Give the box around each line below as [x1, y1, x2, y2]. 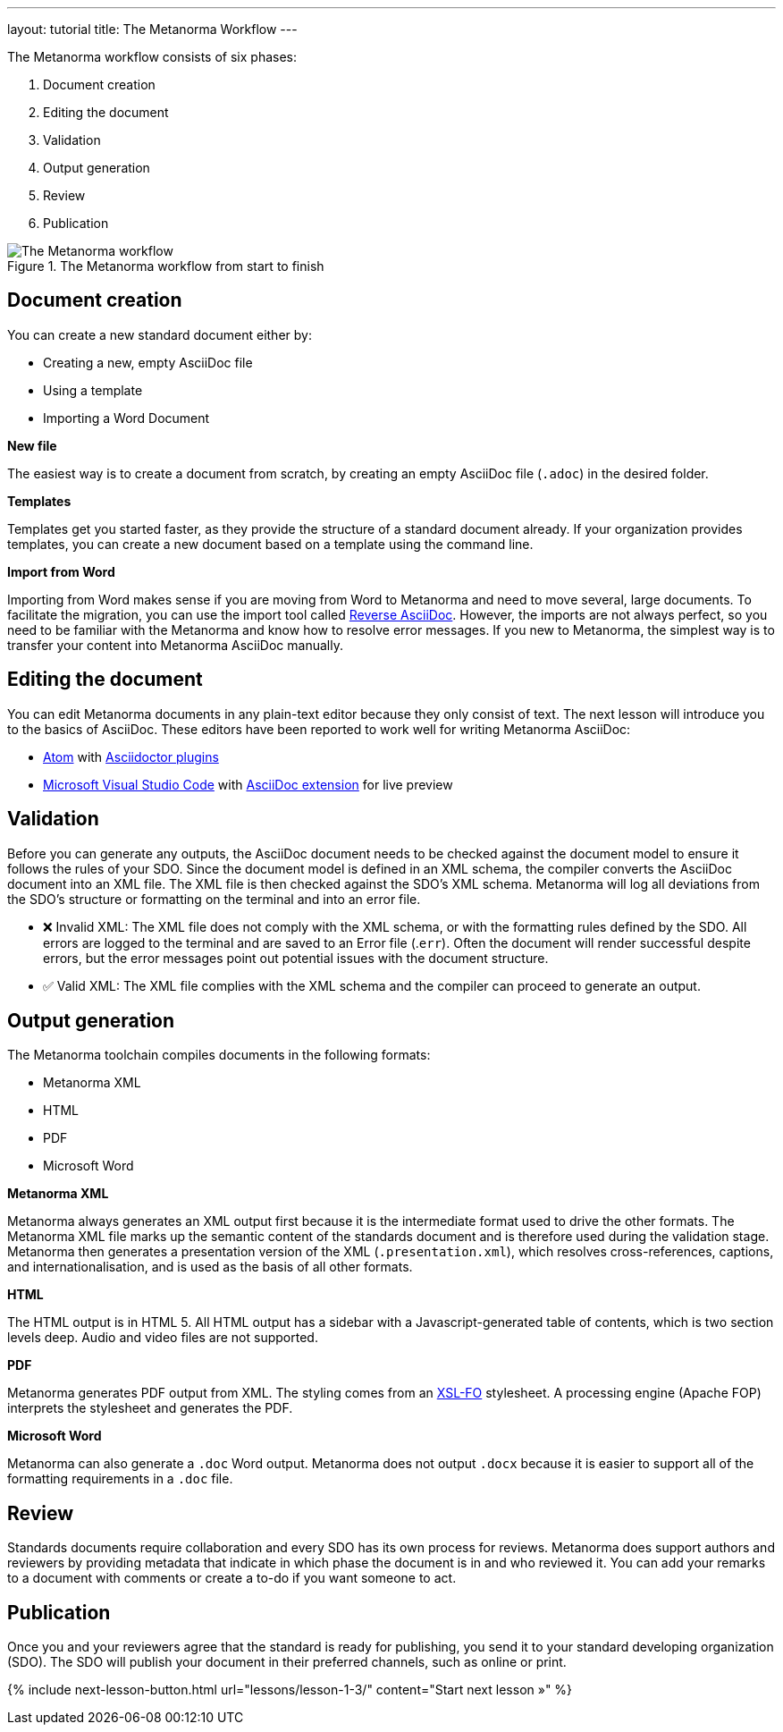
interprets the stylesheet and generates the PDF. [7, 1400, 293, 1416]
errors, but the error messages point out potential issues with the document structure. [43, 950, 549, 966]
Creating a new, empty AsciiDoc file [43, 354, 253, 370]
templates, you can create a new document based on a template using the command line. [7, 536, 534, 552]
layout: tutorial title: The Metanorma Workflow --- [7, 21, 298, 37]
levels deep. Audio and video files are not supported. [7, 1330, 318, 1346]
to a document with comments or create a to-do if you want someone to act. [7, 1570, 457, 1586]
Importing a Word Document [43, 410, 210, 426]
